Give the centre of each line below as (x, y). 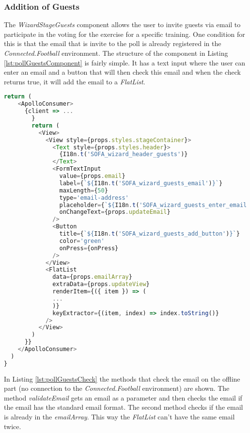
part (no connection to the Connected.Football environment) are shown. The (117, 388)
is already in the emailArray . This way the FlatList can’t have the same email (119, 417)
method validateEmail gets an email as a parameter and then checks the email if (123, 397)
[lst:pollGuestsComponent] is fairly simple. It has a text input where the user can (125, 62)
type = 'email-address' (94, 198)
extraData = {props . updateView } (101, 284)
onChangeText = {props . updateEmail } (115, 212)
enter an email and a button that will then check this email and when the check (122, 72)
